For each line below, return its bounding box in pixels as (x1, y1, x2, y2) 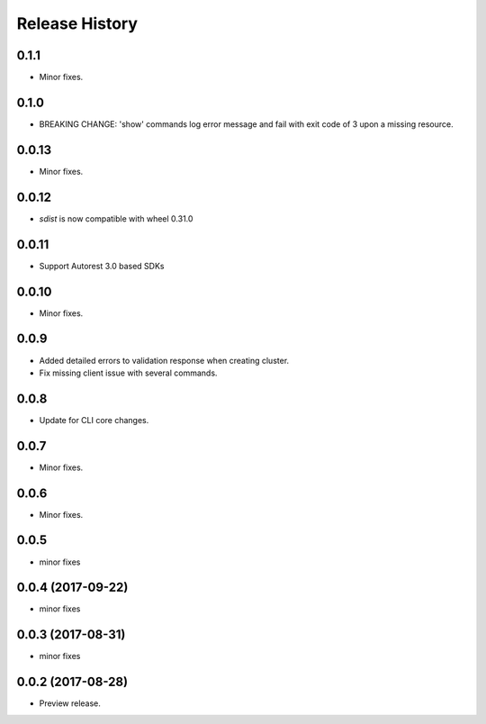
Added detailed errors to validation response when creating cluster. (39, 355, 290, 366)
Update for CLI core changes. (39, 414, 149, 425)
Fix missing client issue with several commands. (39, 367, 218, 378)
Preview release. (39, 698, 101, 709)
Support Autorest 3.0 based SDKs (39, 260, 165, 271)
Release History (16, 14, 139, 33)
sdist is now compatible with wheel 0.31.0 (39, 213, 193, 224)
